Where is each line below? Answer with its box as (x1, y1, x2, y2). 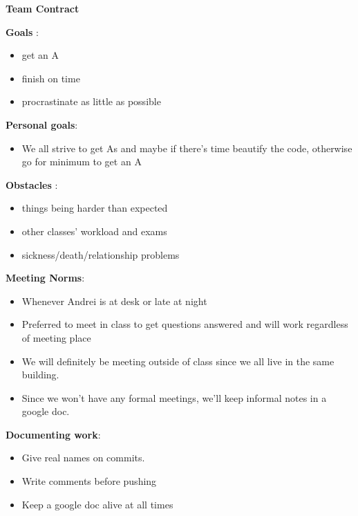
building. (21, 367, 59, 382)
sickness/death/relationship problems (21, 247, 180, 261)
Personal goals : (6, 117, 78, 131)
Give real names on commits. (21, 450, 145, 465)
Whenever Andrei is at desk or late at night (21, 293, 207, 308)
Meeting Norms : (6, 270, 85, 285)
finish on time (21, 71, 80, 85)
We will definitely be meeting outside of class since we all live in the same (21, 353, 335, 368)
